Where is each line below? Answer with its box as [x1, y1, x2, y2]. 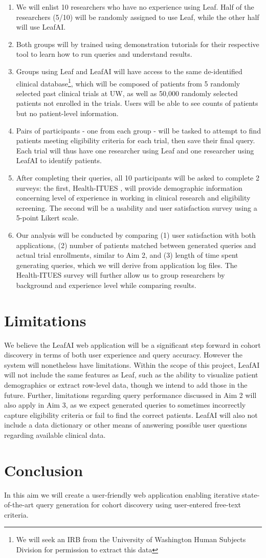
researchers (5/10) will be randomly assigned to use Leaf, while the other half [16, 11, 259, 22]
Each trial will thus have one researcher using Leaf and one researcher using [16, 145, 254, 155]
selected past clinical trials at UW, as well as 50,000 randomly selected [16, 87, 238, 98]
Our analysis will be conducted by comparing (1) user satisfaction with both [16, 229, 256, 240]
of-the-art [4, 499, 34, 510]
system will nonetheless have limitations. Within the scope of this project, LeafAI [4, 359, 260, 370]
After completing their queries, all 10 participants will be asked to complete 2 [16, 172, 259, 183]
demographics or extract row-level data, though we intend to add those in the [4, 380, 248, 390]
